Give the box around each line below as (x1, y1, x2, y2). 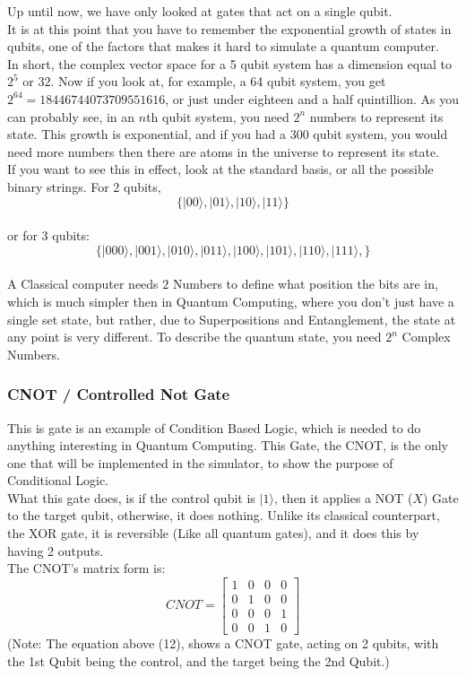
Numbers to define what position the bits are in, (172, 274, 438, 293)
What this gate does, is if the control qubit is (7, 488, 255, 507)
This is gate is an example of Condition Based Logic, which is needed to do (7, 418, 421, 437)
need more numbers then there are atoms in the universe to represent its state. (7, 142, 440, 161)
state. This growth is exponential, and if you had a (7, 125, 287, 143)
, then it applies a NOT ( (273, 488, 413, 507)
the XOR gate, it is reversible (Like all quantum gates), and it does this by (7, 524, 419, 542)
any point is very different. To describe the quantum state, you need (7, 327, 382, 346)
